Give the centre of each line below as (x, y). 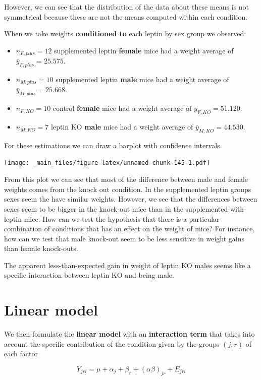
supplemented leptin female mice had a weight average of (144, 50)
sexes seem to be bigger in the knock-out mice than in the (94, 208)
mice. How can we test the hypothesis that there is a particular (122, 218)
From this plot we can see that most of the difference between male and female (126, 179)
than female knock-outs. (41, 248)
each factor (21, 354)
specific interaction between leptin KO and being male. (89, 275)
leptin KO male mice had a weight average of (122, 127)
